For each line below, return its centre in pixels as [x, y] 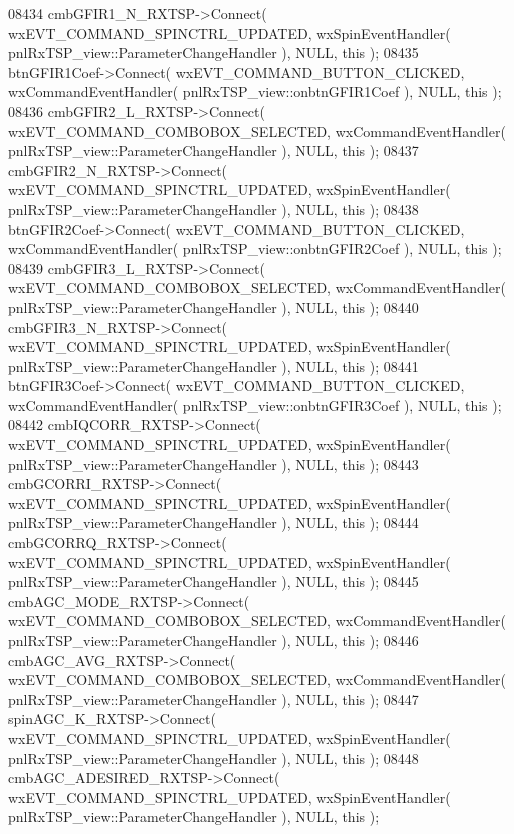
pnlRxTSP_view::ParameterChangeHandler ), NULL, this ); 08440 [213, 306]
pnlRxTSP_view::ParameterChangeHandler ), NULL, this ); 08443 [213, 463]
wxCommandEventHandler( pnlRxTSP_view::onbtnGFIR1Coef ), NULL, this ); [255, 91]
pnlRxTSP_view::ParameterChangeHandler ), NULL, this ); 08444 [213, 522]
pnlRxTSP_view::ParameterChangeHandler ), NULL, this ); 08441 [213, 365]
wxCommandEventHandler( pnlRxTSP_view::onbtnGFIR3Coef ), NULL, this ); [255, 404]
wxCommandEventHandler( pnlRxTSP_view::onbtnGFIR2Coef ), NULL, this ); [255, 248]
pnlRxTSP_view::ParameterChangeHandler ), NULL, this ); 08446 [213, 640]
